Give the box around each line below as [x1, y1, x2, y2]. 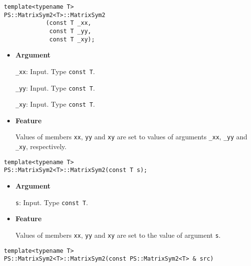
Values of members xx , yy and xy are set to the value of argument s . [15, 229, 221, 240]
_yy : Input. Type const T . [15, 82, 95, 93]
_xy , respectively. [15, 141, 67, 152]
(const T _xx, [45, 19, 91, 27]
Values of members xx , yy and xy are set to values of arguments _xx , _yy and [15, 132, 248, 142]
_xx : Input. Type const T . [15, 66, 95, 76]
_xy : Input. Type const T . [15, 99, 95, 109]
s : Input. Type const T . [15, 197, 88, 207]
